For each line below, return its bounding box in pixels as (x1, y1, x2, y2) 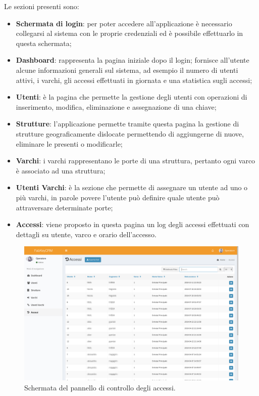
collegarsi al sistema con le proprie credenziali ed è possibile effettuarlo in (16, 28, 243, 38)
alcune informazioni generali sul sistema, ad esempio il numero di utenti (16, 64, 238, 75)
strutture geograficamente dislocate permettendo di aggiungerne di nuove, (16, 128, 244, 139)
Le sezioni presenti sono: (4, 1, 79, 11)
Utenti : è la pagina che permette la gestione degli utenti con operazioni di (16, 92, 247, 102)
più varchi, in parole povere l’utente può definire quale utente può (16, 192, 220, 202)
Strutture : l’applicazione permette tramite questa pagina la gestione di (16, 118, 239, 129)
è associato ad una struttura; (16, 165, 106, 175)
